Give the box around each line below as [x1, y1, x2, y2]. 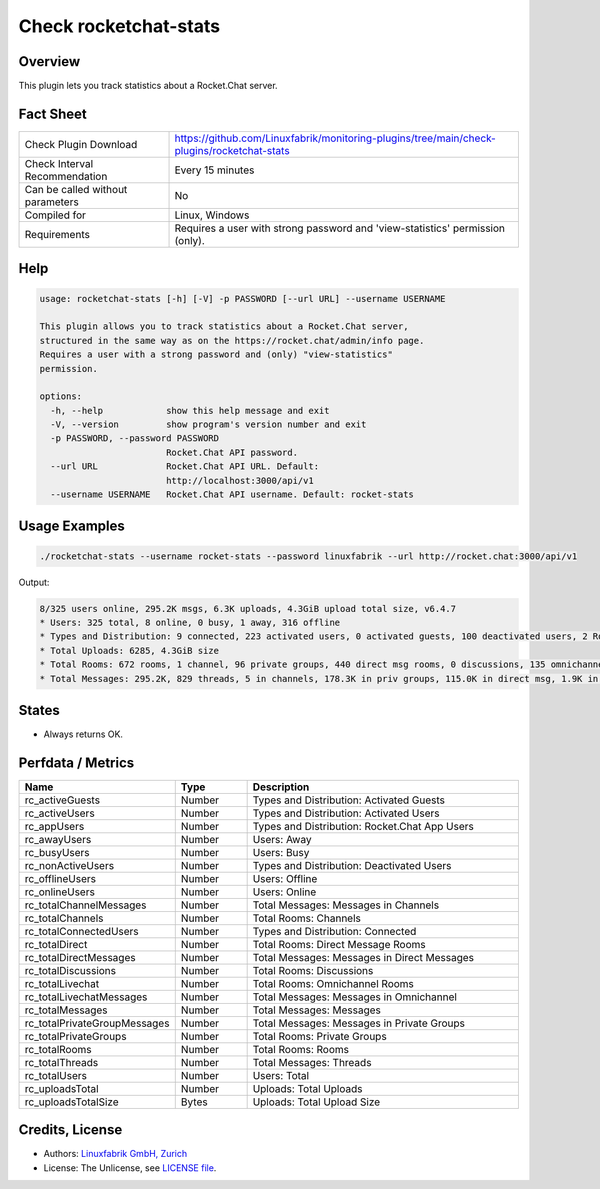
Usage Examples [18, 518, 125, 535]
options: [39, 391, 83, 402]
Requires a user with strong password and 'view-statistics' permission [174, 221, 505, 235]
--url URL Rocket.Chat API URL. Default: [50, 461, 320, 472]
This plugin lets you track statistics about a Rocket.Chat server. [18, 80, 279, 92]
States [18, 701, 60, 719]
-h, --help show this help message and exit [50, 405, 330, 416]
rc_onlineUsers [24, 885, 95, 899]
